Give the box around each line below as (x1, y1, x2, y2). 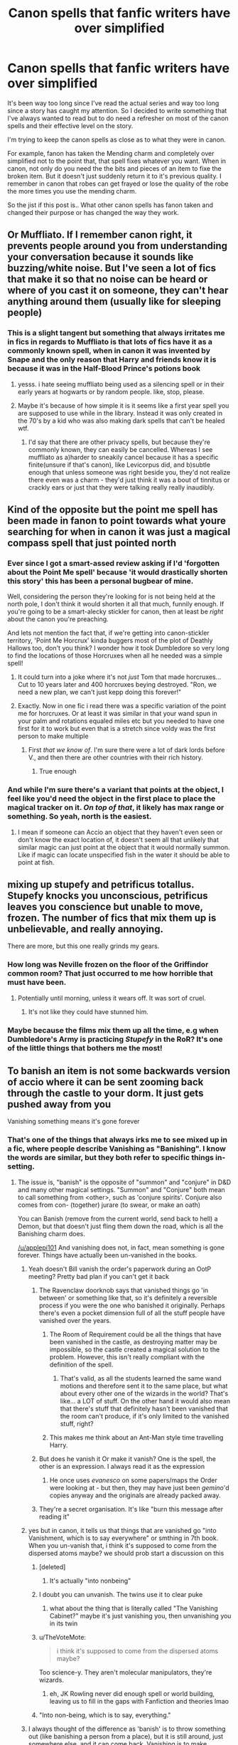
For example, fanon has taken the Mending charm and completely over (7, 149, 215, 157)
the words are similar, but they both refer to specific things (7, 1153, 215, 1163)
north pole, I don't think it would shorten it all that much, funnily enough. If (7, 600, 225, 608)
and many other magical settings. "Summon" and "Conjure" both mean (17, 1185, 225, 1193)
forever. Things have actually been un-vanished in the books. (17, 1250, 198, 1259)
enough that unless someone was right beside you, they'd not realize (28, 468, 231, 476)
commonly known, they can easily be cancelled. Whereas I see (28, 445, 213, 453)
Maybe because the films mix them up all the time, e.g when (7, 1025, 219, 1035)
